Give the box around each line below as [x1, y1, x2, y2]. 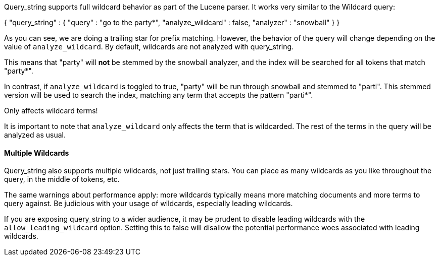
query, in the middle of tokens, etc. [4, 175, 120, 184]
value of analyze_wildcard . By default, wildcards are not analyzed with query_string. [4, 42, 294, 51]
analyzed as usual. [4, 131, 66, 139]
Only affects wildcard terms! [4, 106, 98, 115]
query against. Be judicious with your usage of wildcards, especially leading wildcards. [4, 199, 293, 208]
